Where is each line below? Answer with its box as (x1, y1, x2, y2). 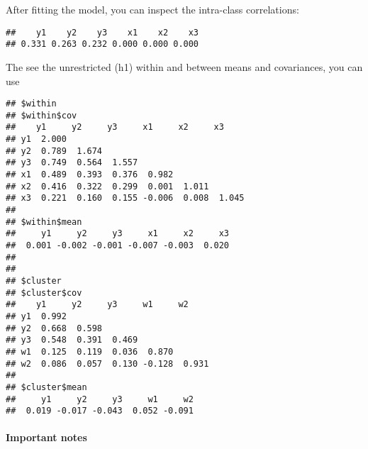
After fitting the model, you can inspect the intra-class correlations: (6, 2, 299, 16)
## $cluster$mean (6, 382, 87, 392)
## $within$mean (6, 216, 82, 227)
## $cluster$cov (6, 287, 82, 298)
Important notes (6, 430, 87, 445)
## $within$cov (6, 110, 77, 121)
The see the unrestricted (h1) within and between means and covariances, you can (6, 59, 363, 74)
